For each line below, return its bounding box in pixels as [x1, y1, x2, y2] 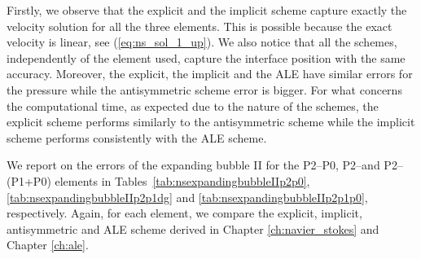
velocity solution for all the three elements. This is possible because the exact [7, 17, 392, 34]
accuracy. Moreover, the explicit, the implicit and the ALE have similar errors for [7, 65, 413, 82]
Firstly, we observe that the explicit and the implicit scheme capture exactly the [7, 2, 407, 18]
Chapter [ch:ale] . [7, 236, 89, 253]
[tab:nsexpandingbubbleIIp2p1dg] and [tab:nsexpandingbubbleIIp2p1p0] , [7, 188, 368, 205]
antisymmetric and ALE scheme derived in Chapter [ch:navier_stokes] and [7, 220, 379, 237]
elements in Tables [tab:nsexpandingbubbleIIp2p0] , [55, 172, 310, 189]
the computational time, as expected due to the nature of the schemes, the [7, 97, 379, 114]
